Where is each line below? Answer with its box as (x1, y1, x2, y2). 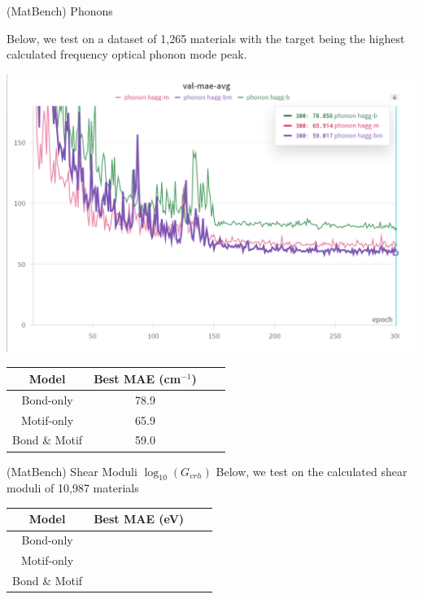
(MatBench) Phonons (7, 2, 113, 19)
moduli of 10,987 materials (7, 479, 139, 496)
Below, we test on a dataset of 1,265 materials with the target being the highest (7, 29, 405, 46)
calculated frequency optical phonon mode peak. (7, 46, 247, 63)
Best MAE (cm (94, 369, 181, 387)
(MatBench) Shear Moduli (7, 462, 137, 479)
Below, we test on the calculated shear (216, 462, 408, 479)
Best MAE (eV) (94, 510, 185, 527)
